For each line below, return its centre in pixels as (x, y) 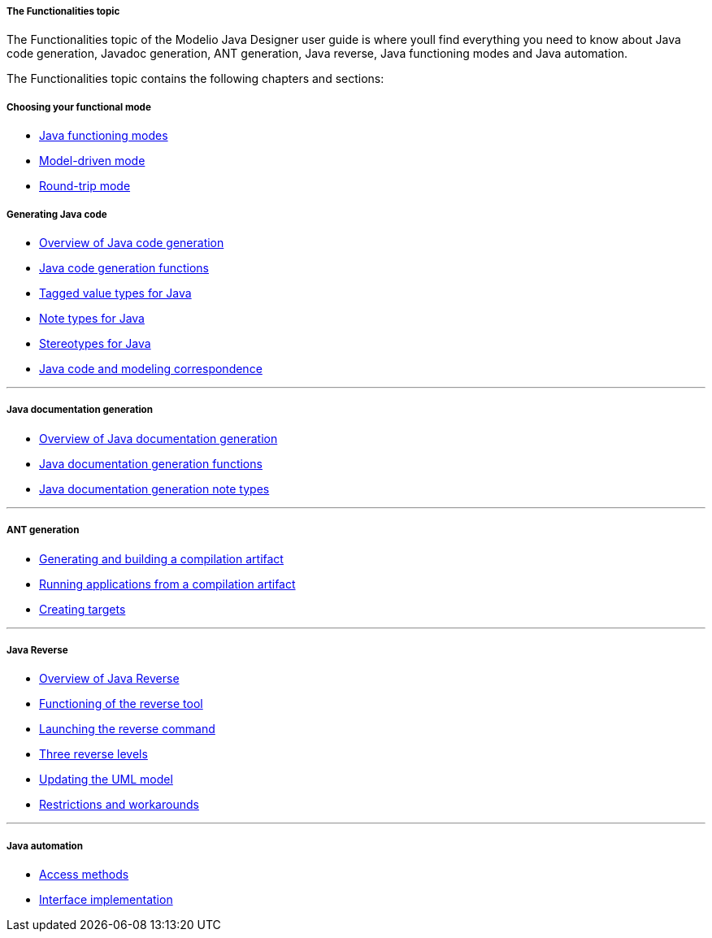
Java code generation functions (124, 267)
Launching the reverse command (127, 729)
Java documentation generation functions (151, 463)
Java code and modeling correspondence (151, 368)
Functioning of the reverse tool (121, 704)
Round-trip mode (85, 186)
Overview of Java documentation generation (158, 438)
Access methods (84, 875)
